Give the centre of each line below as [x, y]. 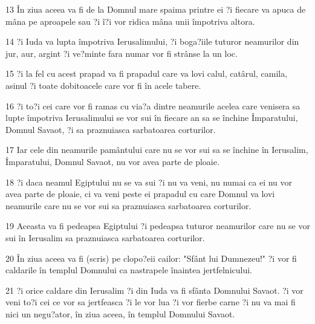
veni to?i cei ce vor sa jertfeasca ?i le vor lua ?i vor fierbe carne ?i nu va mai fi [151, 302]
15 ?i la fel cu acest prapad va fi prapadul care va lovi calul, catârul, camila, [147, 73]
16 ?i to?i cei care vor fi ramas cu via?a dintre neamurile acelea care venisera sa [153, 105]
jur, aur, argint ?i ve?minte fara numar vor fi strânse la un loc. [122, 53]
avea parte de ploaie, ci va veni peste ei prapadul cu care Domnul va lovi [140, 194]
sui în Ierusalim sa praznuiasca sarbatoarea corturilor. [105, 237]
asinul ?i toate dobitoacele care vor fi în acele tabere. [103, 85]
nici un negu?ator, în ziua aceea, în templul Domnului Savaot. [120, 313]
